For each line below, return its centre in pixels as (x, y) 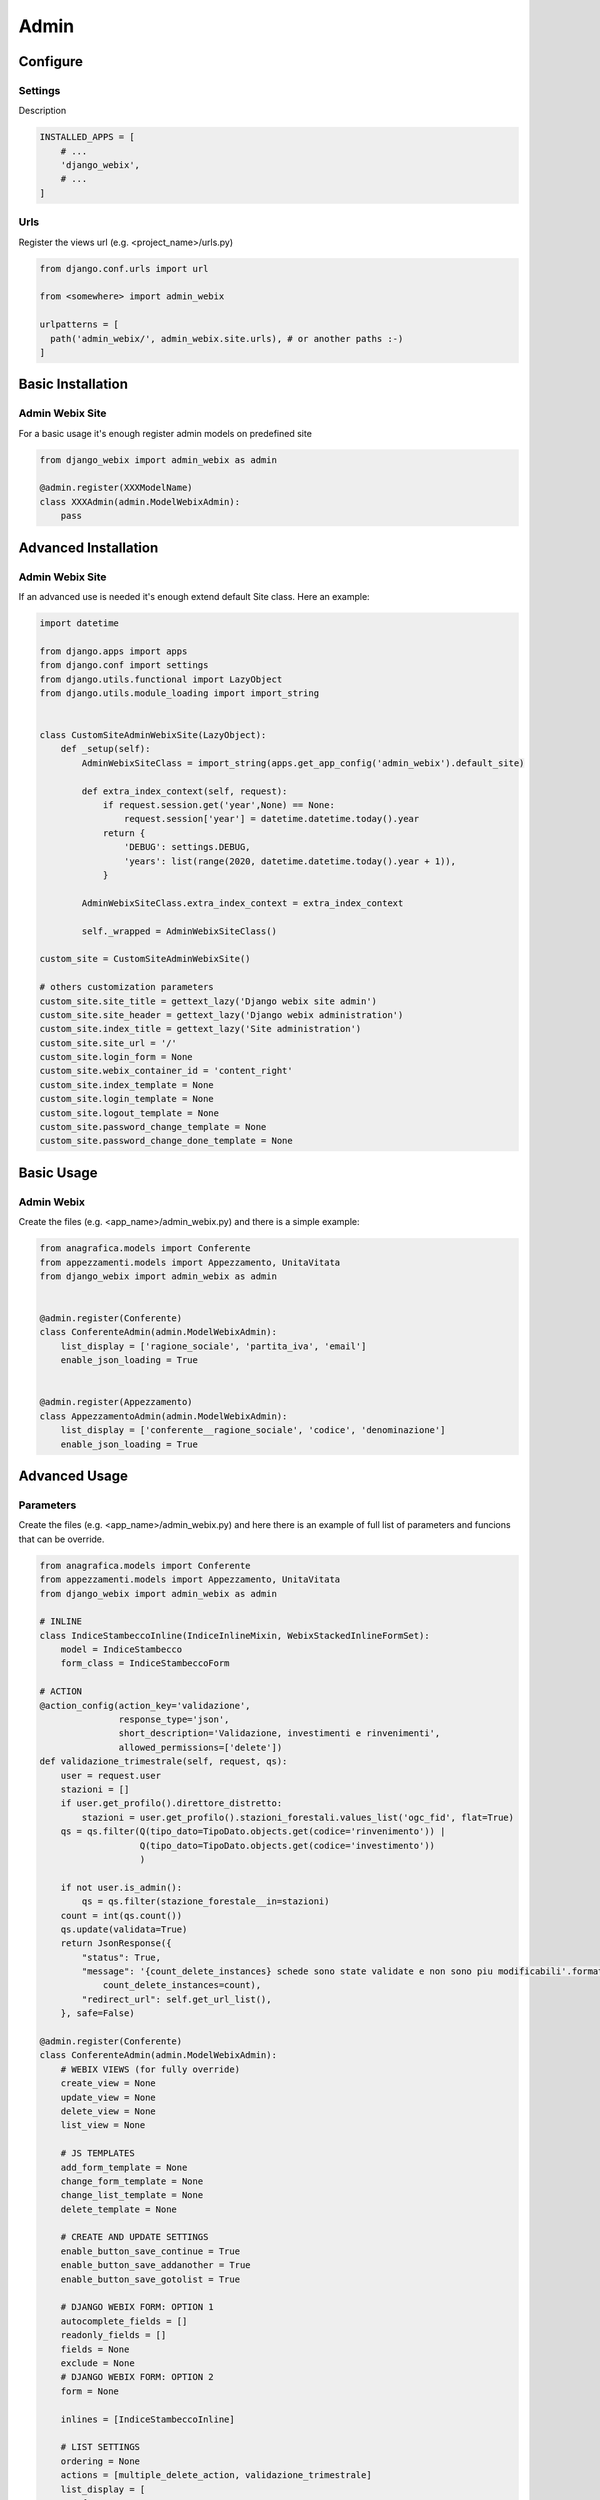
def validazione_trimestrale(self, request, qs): (163, 1761)
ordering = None (100, 2461)
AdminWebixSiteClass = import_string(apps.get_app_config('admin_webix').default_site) (303, 763)
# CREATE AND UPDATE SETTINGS (134, 2237)
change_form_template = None (132, 2181)
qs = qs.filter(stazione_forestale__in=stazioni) (205, 1901)
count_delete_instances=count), (182, 1985)
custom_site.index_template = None (126, 1084)
